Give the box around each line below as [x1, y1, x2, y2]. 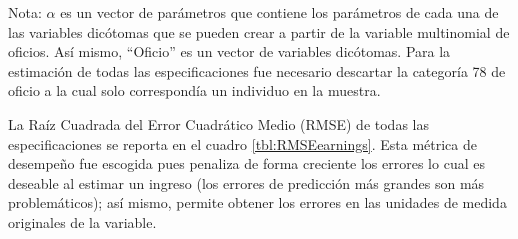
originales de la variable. [8, 211, 157, 232]
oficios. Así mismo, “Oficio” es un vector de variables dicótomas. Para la [8, 41, 451, 62]
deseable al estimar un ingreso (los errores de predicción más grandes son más [8, 172, 485, 193]
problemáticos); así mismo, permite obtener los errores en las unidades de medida [8, 192, 507, 213]
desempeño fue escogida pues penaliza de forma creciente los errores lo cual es [8, 153, 485, 174]
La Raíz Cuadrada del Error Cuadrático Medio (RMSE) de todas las [8, 113, 429, 134]
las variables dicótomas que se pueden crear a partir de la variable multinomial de [8, 21, 510, 42]
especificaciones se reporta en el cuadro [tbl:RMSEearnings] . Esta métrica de [8, 133, 477, 154]
